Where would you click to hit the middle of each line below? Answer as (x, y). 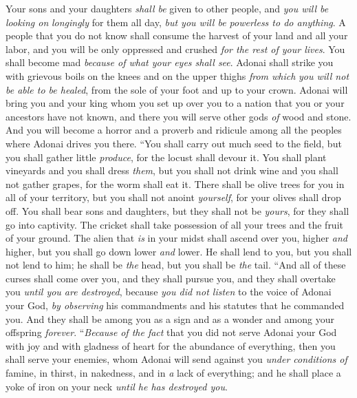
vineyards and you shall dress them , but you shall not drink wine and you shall (172, 170)
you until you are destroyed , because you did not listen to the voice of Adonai (169, 292)
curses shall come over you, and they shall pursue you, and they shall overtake (171, 278)
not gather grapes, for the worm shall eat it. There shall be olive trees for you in (175, 184)
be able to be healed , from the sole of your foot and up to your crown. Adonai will (177, 89)
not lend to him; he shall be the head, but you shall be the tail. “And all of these (176, 265)
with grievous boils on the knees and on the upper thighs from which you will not (177, 75)
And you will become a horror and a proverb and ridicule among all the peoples (174, 130)
